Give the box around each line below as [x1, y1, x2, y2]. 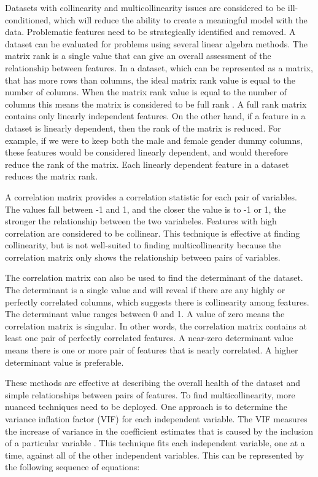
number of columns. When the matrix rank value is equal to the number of [5, 85, 287, 98]
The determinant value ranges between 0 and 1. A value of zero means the [5, 307, 285, 320]
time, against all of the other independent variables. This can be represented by [5, 448, 304, 461]
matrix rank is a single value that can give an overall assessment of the [5, 49, 271, 62]
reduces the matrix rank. [5, 170, 98, 183]
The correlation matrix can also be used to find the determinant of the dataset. [5, 271, 303, 284]
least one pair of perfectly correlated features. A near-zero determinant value [5, 331, 293, 344]
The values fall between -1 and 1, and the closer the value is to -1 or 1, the [5, 202, 286, 215]
